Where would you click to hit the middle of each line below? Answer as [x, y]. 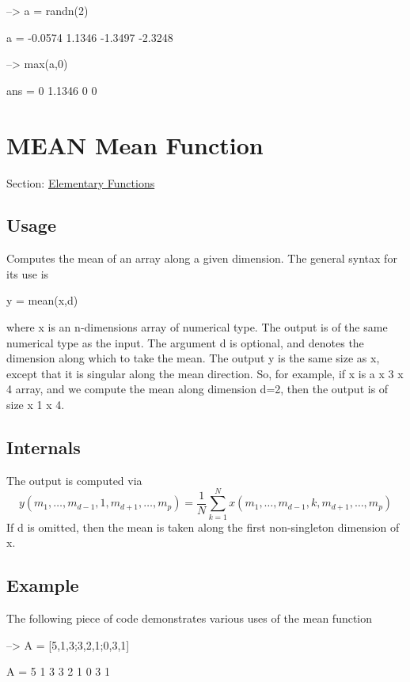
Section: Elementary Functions [81, 182]
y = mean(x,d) [42, 300]
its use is [28, 273]
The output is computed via [74, 480]
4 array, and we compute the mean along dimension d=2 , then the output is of [197, 389]
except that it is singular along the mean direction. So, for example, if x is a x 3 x [205, 373]
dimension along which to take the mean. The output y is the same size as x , [193, 358]
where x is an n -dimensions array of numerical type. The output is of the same [197, 327]
